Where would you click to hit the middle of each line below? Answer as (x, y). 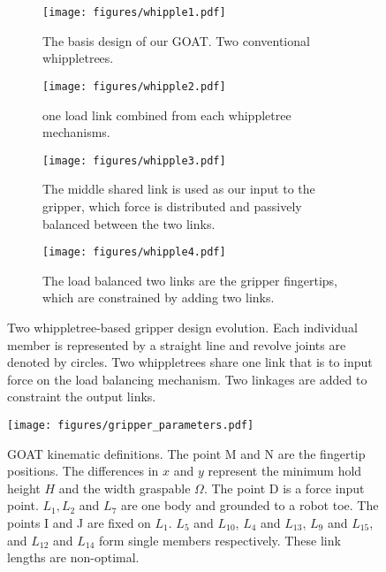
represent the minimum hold (285, 471)
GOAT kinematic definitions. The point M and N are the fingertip (186, 453)
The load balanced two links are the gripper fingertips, (190, 280)
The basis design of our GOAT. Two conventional (176, 40)
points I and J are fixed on (79, 522)
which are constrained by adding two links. (159, 297)
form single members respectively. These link (220, 540)
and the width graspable (125, 488)
